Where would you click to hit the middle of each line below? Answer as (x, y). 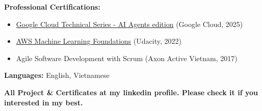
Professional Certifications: (52, 7)
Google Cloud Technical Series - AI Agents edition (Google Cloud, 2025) (129, 24)
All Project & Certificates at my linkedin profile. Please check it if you (131, 92)
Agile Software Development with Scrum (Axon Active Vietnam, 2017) (127, 58)
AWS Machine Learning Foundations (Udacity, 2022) (99, 41)
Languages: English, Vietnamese (57, 75)
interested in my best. (44, 102)
